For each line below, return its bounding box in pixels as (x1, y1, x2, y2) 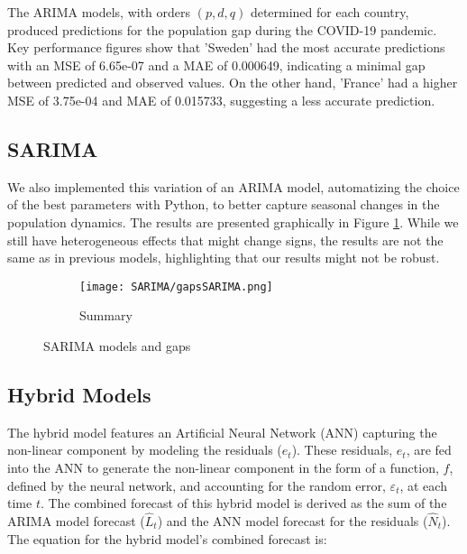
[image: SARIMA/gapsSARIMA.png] (79, 280, 273, 293)
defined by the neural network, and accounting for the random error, (7, 476, 386, 494)
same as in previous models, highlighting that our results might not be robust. (7, 248, 440, 267)
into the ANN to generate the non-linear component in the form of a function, (7, 457, 439, 476)
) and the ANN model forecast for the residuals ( (157, 511, 428, 530)
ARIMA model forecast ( (7, 511, 145, 530)
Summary (79, 306, 133, 325)
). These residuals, (291, 440, 393, 459)
